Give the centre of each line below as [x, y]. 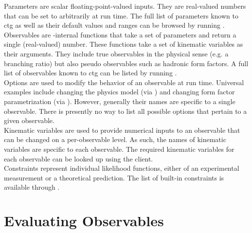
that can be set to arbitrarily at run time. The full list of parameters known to [121, 15]
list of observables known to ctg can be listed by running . [90, 73]
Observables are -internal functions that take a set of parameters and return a [120, 34]
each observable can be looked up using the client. [79, 158]
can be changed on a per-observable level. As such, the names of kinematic [115, 139]
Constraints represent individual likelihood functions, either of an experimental [122, 168]
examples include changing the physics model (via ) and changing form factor [119, 92]
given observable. [29, 120]
